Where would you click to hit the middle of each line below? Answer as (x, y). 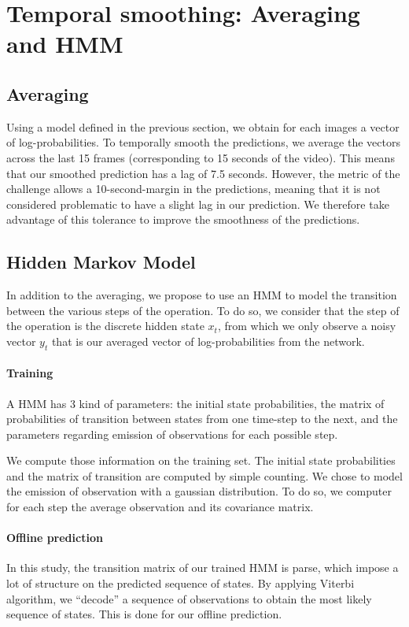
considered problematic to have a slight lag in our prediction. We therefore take (198, 204)
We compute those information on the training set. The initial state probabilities (201, 460)
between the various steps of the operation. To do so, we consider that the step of (203, 310)
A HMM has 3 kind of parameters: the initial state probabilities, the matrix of (195, 403)
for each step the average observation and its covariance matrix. (160, 507)
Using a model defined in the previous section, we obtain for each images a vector (203, 126)
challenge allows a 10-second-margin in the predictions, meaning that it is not (193, 189)
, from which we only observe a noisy (307, 326)
